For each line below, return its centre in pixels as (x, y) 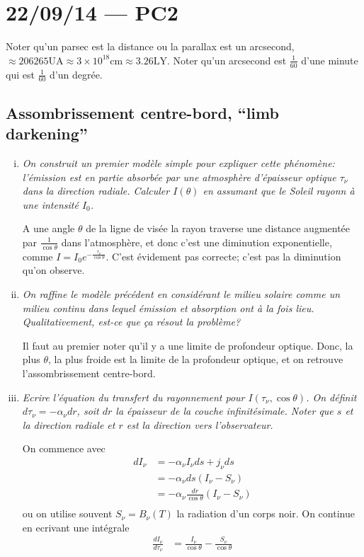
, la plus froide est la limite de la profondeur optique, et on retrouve (196, 359)
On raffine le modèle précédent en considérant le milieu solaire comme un (181, 293)
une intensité (50, 204)
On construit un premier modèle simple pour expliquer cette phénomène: (178, 162)
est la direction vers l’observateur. (200, 424)
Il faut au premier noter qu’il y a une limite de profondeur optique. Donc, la (188, 345)
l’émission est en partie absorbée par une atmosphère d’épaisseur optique (179, 177)
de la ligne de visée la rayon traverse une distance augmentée (218, 228)
